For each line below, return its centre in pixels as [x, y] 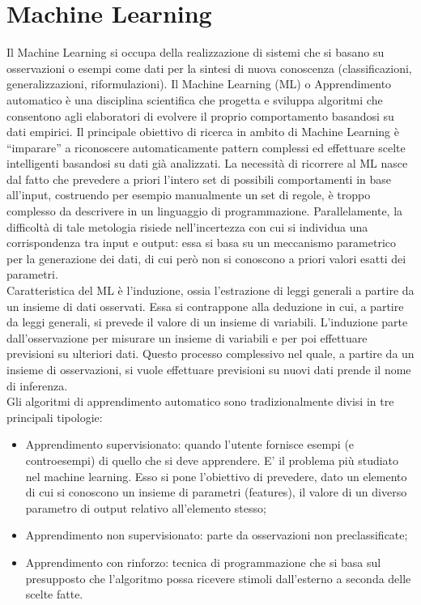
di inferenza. [37, 385]
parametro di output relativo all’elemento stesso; [146, 507]
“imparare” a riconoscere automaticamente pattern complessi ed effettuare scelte [206, 147]
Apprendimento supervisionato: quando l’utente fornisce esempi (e [190, 444]
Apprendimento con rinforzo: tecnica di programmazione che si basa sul [203, 562]
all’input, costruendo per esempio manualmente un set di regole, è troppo [189, 195]
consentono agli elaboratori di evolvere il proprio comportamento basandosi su [200, 115]
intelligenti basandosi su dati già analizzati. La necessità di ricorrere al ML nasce [207, 163]
